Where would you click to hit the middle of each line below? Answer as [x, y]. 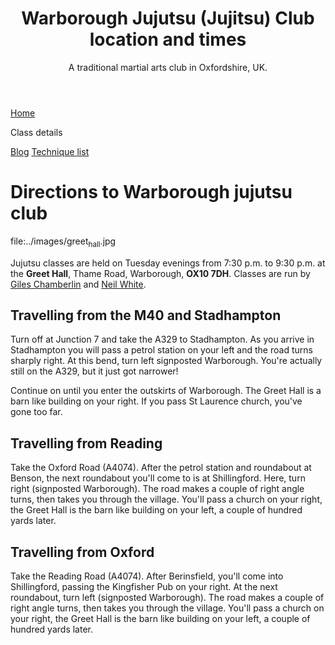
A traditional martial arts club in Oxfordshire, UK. [168, 67]
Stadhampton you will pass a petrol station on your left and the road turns [161, 350]
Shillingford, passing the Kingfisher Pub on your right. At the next [144, 587]
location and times [168, 39]
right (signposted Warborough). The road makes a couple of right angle [157, 489]
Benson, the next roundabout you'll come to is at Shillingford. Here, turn [158, 478]
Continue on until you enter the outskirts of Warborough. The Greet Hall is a [166, 391]
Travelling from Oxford [82, 552]
